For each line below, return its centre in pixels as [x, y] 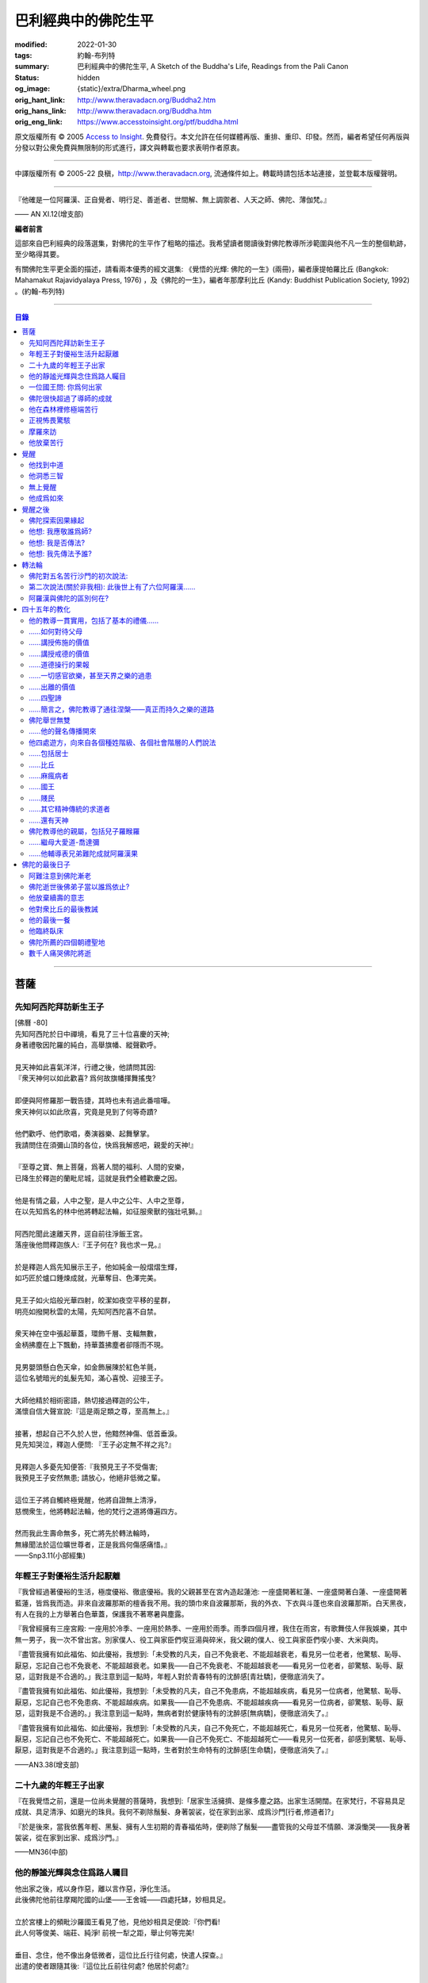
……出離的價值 [52, 687]
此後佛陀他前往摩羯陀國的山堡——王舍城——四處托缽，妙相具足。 [122, 1899]
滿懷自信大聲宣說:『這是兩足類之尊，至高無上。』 [94, 1411]
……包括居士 [49, 754]
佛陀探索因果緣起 [57, 520]
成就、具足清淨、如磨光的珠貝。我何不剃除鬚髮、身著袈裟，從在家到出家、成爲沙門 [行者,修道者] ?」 [176, 1812]
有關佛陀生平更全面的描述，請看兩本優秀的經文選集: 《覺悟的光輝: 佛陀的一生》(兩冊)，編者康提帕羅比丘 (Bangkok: [202, 269]
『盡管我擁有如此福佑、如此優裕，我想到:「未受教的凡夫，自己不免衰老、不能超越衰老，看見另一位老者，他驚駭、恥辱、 [210, 1655]
